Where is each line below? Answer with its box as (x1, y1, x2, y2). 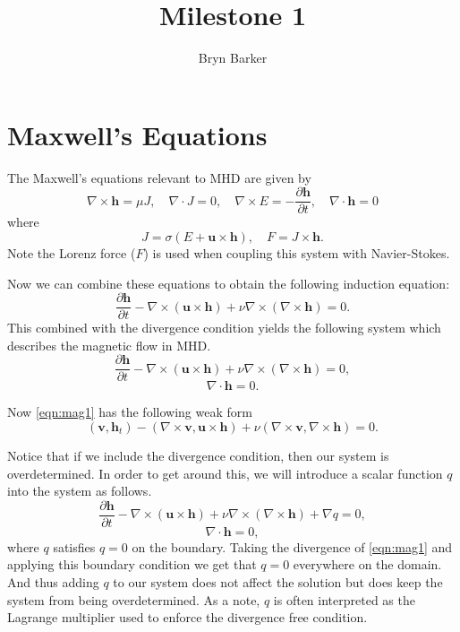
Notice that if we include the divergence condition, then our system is (7, 446, 389, 464)
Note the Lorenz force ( (7, 243, 136, 262)
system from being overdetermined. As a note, (7, 590, 260, 609)
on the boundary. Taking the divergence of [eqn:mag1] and (132, 537, 453, 556)
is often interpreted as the (273, 590, 415, 609)
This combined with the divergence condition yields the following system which (7, 318, 441, 337)
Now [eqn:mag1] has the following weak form (7, 403, 252, 421)
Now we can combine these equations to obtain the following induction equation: (7, 273, 450, 292)
